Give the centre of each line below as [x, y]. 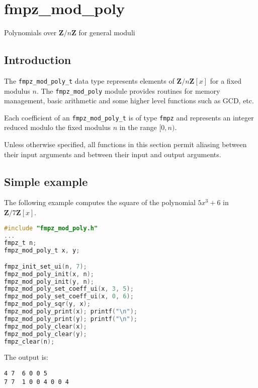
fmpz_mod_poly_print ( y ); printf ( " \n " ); [71, 319]
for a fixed [226, 80]
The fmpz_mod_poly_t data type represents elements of [89, 80]
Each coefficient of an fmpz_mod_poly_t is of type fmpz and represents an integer [129, 117]
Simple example [46, 181]
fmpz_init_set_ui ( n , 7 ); [46, 266]
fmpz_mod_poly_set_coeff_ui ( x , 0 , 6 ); [69, 297]
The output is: [26, 357]
